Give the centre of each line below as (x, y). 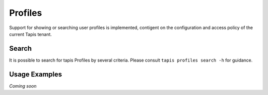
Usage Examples (35, 74)
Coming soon (23, 86)
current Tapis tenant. (31, 34)
